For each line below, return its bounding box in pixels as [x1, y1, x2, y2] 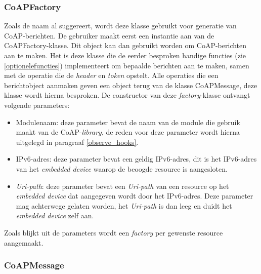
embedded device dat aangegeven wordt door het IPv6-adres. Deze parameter [16, 190, 253, 201]
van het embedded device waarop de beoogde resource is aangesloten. [16, 163, 228, 174]
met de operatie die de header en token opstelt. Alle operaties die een [4, 70, 219, 81]
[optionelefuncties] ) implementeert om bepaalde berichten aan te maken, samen [4, 60, 249, 70]
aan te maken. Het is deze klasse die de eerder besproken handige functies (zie [4, 50, 246, 60]
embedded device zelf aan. [16, 210, 94, 221]
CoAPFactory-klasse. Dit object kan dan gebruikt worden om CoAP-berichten [4, 40, 247, 51]
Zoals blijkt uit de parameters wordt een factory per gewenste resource [4, 227, 223, 238]
